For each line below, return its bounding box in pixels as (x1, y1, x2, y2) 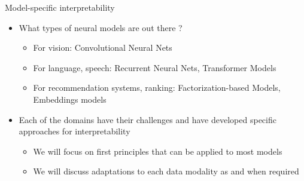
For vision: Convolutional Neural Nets (33, 41, 172, 54)
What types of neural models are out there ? (19, 21, 183, 33)
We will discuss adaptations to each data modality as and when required (33, 165, 299, 177)
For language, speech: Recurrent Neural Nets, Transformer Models (33, 61, 276, 73)
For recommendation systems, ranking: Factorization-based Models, (33, 81, 281, 94)
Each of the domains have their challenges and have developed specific (19, 113, 276, 125)
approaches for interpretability (19, 125, 130, 137)
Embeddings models (33, 93, 107, 105)
